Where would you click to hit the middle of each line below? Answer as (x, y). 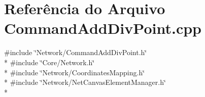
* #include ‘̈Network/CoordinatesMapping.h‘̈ (75, 72)
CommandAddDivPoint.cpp (103, 28)
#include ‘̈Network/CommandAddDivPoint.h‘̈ (76, 52)
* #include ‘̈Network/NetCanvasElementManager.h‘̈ (85, 82)
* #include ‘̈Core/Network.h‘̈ (49, 62)
